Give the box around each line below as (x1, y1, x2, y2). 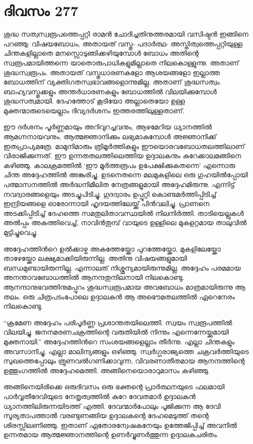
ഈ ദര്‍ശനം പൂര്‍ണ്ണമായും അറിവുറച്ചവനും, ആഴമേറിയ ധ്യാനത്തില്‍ (3, 122, 212, 132)
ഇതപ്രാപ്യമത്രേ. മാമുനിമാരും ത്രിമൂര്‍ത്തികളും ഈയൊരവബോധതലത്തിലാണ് (3, 141, 245, 151)
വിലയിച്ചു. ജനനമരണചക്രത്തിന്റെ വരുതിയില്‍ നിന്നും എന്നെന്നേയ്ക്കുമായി (3, 327, 229, 337)
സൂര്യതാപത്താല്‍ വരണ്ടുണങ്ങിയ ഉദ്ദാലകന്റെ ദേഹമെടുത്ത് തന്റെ (3, 410, 209, 421)
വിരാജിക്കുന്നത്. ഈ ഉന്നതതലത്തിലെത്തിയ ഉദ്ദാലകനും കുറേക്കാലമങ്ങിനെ (3, 150, 241, 161)
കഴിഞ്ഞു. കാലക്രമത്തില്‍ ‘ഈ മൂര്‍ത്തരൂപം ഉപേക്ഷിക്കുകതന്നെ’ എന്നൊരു (3, 160, 235, 170)
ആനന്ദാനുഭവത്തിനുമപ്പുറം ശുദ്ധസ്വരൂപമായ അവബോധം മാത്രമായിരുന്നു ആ (3, 281, 246, 292)
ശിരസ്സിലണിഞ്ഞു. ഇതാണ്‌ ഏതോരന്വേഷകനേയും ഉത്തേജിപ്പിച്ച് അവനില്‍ (3, 420, 237, 430)
